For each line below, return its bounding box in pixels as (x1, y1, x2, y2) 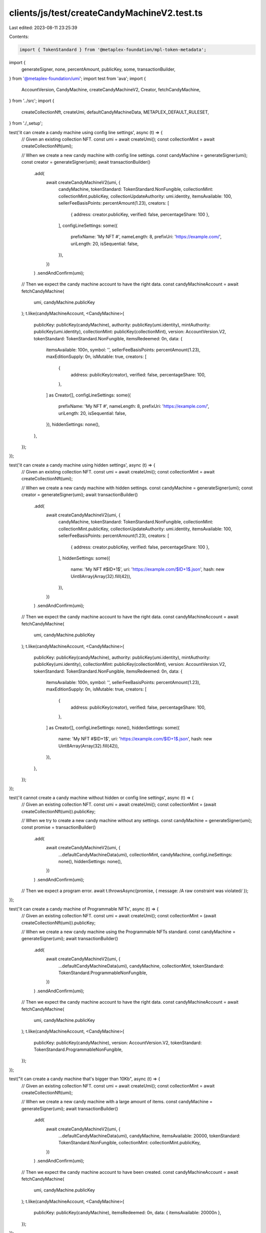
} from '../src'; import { (9, 98, 55, 104)
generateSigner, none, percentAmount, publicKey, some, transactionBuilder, (21, 67, 176, 73)
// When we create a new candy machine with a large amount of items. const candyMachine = (21, 1099, 213, 1105)
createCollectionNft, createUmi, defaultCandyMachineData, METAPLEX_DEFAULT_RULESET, (21, 109, 209, 115)
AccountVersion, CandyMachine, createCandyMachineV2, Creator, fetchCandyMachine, (21, 87, 201, 93)
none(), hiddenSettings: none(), (58, 858, 122, 864)
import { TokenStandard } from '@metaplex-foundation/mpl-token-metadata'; (19, 47, 207, 52)
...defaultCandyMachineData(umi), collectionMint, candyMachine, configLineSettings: (58, 851, 233, 858)
